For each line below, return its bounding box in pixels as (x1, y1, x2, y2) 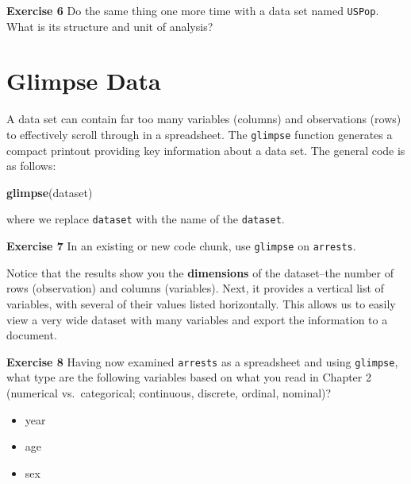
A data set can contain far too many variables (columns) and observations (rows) (6, 110, 401, 127)
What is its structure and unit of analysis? (6, 17, 213, 34)
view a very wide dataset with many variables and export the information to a (6, 311, 388, 327)
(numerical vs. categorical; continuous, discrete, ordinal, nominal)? (6, 384, 332, 401)
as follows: (6, 157, 56, 174)
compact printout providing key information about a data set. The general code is (6, 141, 405, 158)
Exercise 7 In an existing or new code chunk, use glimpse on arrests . (6, 238, 356, 254)
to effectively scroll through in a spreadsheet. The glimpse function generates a (6, 126, 393, 142)
